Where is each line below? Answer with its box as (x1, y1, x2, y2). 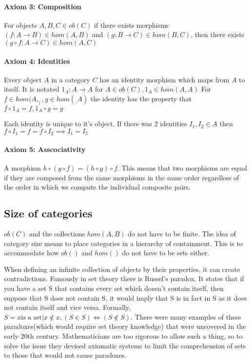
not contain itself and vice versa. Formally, (4, 302, 131, 312)
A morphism (4, 163, 41, 173)
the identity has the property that (90, 93, 192, 103)
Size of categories (4, 206, 92, 221)
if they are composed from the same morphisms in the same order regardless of (4, 172, 239, 182)
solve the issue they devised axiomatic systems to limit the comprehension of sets (4, 340, 246, 350)
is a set (21, 314, 42, 321)
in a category (51, 74, 90, 84)
